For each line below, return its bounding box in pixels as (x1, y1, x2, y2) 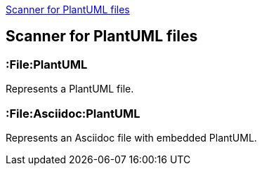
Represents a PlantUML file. (6, 83, 134, 95)
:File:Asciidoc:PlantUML (6, 106, 140, 121)
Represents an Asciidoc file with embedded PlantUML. (6, 131, 257, 144)
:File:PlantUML (6, 57, 88, 71)
